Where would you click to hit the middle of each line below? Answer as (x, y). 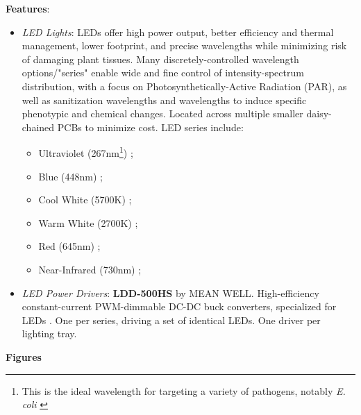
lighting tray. (49, 333)
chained (38, 127)
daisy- (319, 113)
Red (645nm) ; (69, 246)
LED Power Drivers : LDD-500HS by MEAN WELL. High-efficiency (170, 293)
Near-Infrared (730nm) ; (90, 269)
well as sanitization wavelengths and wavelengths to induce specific (164, 100)
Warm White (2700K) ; (88, 222)
